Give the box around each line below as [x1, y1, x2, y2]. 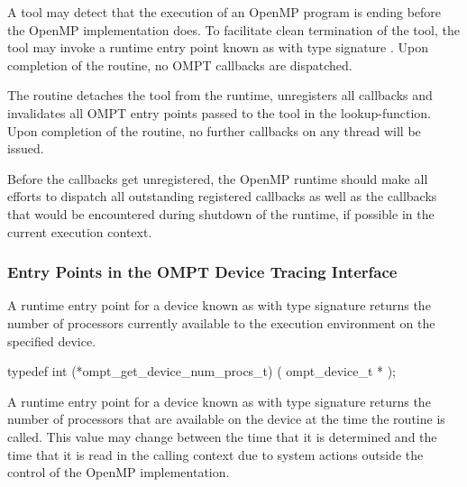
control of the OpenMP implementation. [7, 463, 230, 482]
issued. [7, 139, 44, 158]
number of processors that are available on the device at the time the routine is [7, 409, 445, 428]
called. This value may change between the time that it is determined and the [7, 427, 437, 446]
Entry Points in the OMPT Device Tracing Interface [7, 261, 398, 283]
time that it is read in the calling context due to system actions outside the [7, 445, 424, 464]
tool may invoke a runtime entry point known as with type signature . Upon [7, 38, 428, 57]
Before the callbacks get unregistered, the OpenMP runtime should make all [7, 169, 428, 188]
